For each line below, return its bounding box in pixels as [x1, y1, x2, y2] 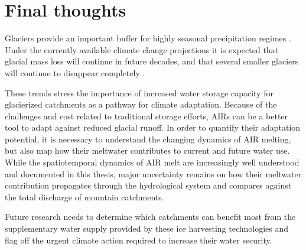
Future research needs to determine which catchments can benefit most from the [5, 210, 296, 223]
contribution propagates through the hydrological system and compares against [5, 179, 292, 191]
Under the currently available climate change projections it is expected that [5, 43, 279, 56]
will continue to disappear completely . [5, 66, 145, 79]
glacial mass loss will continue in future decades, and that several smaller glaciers [5, 55, 299, 67]
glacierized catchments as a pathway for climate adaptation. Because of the [5, 98, 277, 111]
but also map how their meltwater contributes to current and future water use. [5, 144, 290, 157]
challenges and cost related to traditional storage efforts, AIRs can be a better [5, 109, 288, 122]
